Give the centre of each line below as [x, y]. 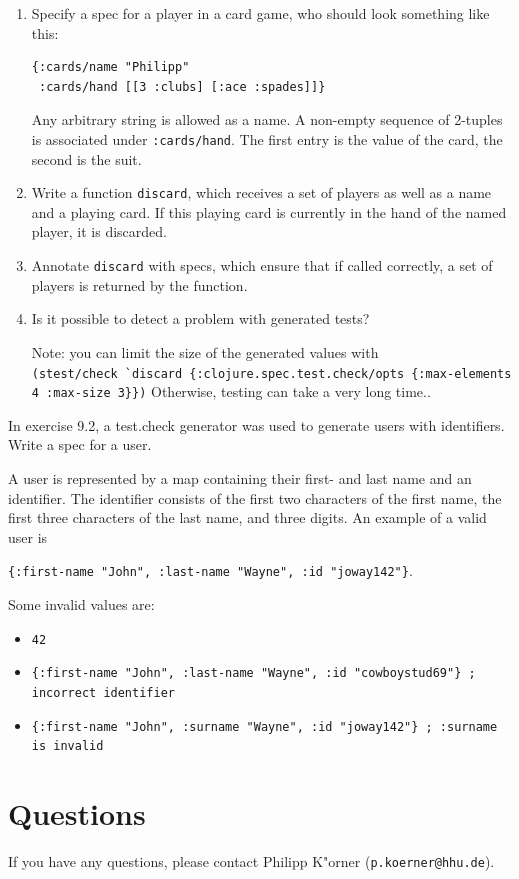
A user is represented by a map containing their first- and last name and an [240, 478]
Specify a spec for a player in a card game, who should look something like [260, 13]
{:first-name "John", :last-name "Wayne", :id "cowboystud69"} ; [253, 673]
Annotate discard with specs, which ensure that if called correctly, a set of [262, 265]
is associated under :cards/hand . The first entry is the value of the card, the [267, 138]
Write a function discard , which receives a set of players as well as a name [261, 192]
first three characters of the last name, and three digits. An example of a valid [247, 517]
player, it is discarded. [99, 231]
